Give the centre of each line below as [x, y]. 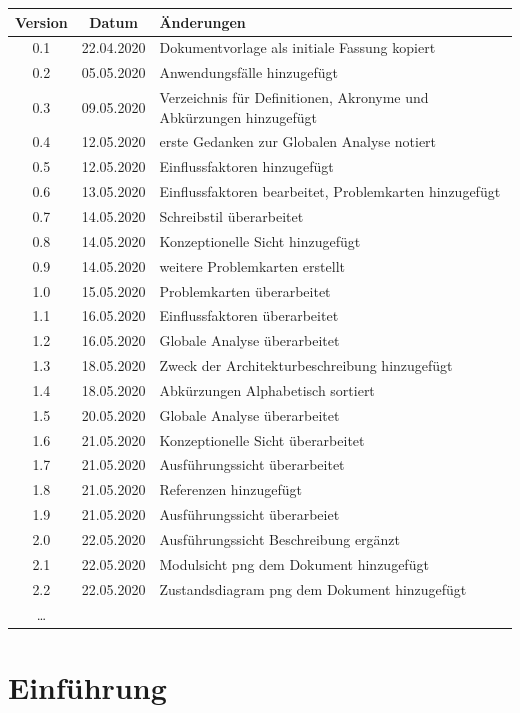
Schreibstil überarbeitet [231, 216]
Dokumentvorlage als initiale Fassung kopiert [297, 47]
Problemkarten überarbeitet [245, 290]
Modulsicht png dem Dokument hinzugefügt [294, 563]
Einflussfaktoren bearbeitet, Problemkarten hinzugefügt [330, 191]
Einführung [87, 686]
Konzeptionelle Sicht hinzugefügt [260, 240]
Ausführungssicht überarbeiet [249, 514]
